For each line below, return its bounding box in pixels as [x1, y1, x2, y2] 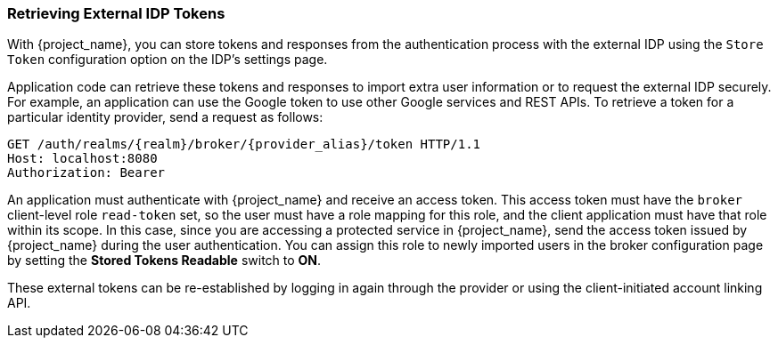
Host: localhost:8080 [7, 151, 158, 166]
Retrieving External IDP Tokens [7, 4, 225, 22]
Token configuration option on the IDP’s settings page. [7, 52, 328, 68]
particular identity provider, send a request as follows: [7, 109, 323, 125]
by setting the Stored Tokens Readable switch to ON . [7, 253, 322, 269]
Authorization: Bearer [7, 165, 166, 181]
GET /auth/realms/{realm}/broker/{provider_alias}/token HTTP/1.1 [7, 137, 481, 152]
